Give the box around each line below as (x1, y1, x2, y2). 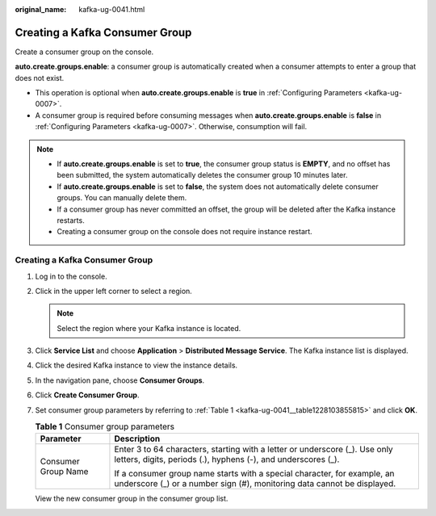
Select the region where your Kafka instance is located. (57, 323, 241, 333)
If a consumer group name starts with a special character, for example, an (114, 468, 395, 480)
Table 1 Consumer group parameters (35, 421, 175, 432)
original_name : (15, 5, 67, 14)
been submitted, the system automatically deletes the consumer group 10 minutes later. (57, 170, 348, 180)
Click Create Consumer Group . (35, 390, 140, 400)
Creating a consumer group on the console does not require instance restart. (57, 227, 312, 237)
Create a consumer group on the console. (15, 47, 154, 57)
